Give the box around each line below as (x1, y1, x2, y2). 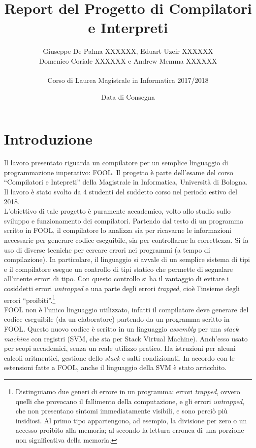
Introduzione (4, 129, 93, 149)
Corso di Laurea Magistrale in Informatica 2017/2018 (47, 75, 209, 85)
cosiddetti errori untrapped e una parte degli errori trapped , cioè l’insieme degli (4, 283, 240, 293)
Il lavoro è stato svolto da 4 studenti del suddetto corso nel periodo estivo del (4, 187, 237, 196)
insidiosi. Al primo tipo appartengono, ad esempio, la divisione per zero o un (15, 415, 247, 425)
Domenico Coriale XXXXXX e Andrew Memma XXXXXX (39, 55, 217, 66)
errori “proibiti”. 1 (4, 293, 56, 305)
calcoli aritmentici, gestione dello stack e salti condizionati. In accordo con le (4, 352, 235, 363)
